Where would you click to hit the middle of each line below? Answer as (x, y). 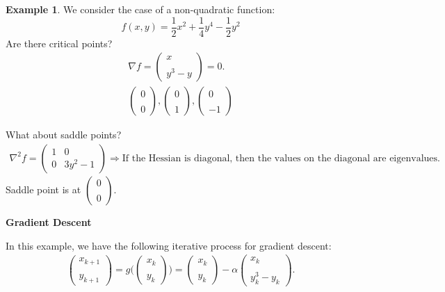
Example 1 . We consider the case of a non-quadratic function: (140, 9)
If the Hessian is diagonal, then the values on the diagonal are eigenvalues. (281, 158)
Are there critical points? (59, 43)
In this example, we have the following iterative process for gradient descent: (169, 245)
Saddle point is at (43, 189)
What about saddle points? (64, 135)
